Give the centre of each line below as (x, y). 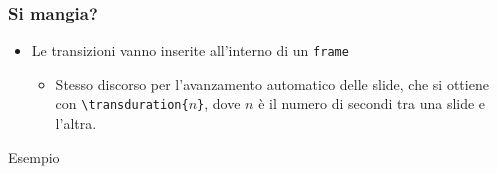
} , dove (219, 103)
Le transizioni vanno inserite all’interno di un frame (190, 50)
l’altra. (76, 123)
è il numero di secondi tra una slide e (372, 103)
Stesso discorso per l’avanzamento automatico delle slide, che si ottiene (272, 83)
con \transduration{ (122, 103)
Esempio (34, 156)
